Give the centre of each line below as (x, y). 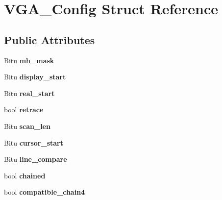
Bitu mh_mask (29, 60)
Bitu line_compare (36, 159)
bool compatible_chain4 (45, 192)
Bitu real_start (29, 93)
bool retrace (24, 110)
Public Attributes (49, 39)
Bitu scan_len (27, 126)
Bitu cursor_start (34, 142)
